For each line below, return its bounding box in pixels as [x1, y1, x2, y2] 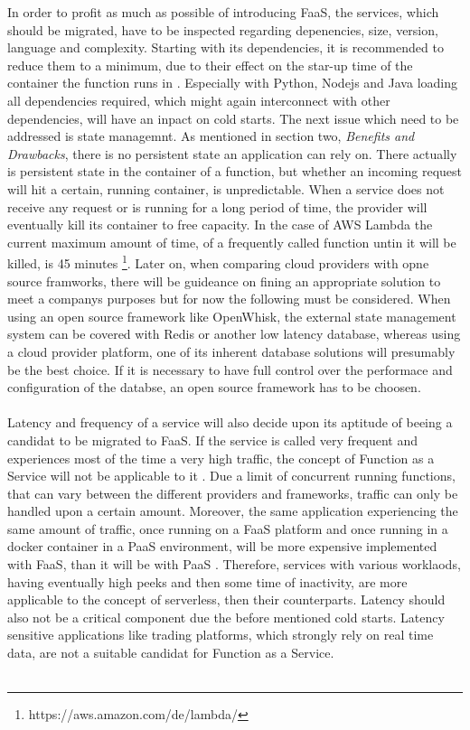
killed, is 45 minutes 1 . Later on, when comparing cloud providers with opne [7, 251, 429, 272]
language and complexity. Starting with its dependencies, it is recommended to [7, 38, 444, 57]
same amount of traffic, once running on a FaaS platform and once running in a [7, 519, 448, 538]
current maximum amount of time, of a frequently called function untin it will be [7, 232, 456, 251]
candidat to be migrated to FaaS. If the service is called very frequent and [7, 430, 418, 449]
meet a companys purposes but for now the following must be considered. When [7, 289, 451, 308]
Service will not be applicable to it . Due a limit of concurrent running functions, [7, 466, 456, 485]
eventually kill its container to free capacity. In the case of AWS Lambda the [7, 215, 433, 234]
